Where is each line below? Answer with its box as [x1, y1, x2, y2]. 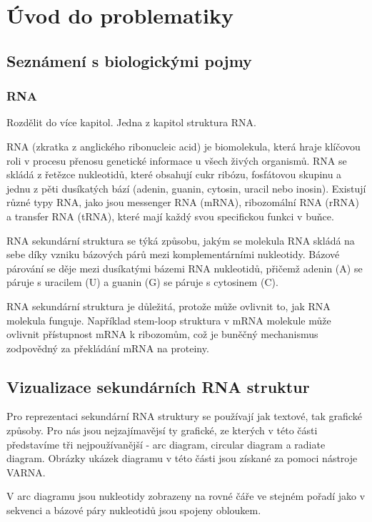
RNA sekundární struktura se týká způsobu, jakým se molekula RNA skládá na [6, 232, 355, 247]
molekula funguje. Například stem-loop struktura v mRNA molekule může [6, 312, 331, 327]
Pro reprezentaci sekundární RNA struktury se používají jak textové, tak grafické [6, 409, 362, 424]
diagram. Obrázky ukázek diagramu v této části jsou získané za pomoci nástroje [6, 451, 358, 466]
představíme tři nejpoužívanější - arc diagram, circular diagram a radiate [6, 436, 326, 451]
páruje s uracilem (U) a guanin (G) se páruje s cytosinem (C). [6, 275, 278, 290]
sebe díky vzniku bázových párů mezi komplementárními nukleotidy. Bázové [6, 247, 340, 262]
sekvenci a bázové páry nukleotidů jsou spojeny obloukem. [6, 503, 261, 518]
